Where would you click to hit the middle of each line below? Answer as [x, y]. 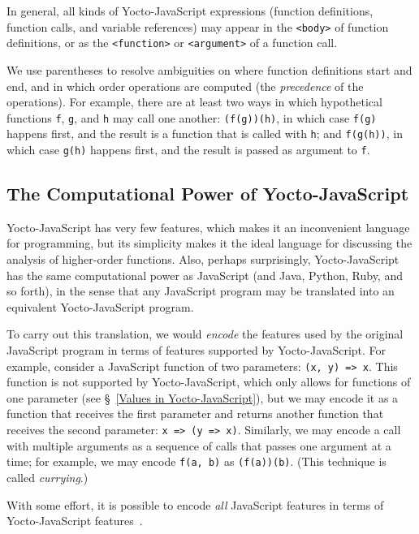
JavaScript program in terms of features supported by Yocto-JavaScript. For [197, 350]
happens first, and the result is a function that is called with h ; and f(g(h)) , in [205, 133]
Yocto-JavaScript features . [75, 521]
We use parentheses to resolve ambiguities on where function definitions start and [209, 69]
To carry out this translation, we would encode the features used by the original [205, 334]
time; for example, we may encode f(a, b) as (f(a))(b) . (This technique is [197, 461]
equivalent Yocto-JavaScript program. [100, 306]
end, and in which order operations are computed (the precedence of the [185, 86]
